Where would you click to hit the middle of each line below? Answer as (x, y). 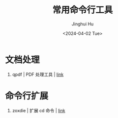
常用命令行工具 (83, 10)
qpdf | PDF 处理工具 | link (38, 74)
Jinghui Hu (83, 24)
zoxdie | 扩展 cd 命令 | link (39, 110)
